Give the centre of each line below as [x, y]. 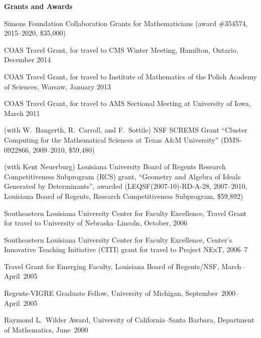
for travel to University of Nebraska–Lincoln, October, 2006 [96, 223]
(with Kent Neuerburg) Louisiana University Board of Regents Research [115, 166]
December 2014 [28, 60]
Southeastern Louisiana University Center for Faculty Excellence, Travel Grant [125, 213]
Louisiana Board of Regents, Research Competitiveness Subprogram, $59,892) [124, 196]
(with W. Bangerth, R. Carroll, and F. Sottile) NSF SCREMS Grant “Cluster [126, 130]
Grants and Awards [38, 6]
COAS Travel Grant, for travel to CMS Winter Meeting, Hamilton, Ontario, [121, 49]
